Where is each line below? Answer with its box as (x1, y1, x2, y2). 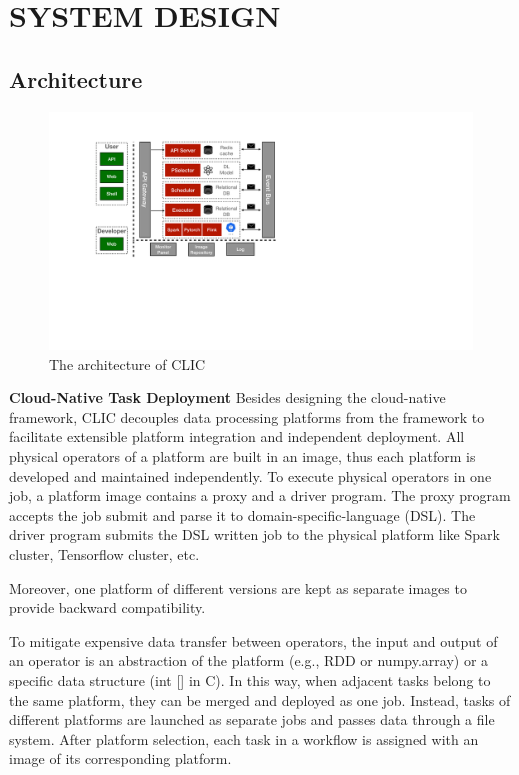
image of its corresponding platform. (9, 748, 232, 769)
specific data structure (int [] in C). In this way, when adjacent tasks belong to (9, 669, 491, 690)
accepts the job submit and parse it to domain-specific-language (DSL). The (9, 504, 476, 525)
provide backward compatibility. (9, 597, 206, 618)
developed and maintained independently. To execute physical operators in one (9, 465, 492, 486)
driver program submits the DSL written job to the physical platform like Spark (9, 524, 500, 545)
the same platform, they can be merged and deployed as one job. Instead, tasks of (9, 689, 511, 710)
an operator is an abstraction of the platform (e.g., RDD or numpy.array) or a (9, 650, 489, 671)
